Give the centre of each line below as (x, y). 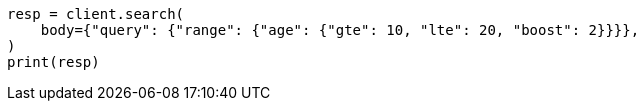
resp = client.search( (96, 14)
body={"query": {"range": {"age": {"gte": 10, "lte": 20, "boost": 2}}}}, (340, 30)
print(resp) (53, 62)
